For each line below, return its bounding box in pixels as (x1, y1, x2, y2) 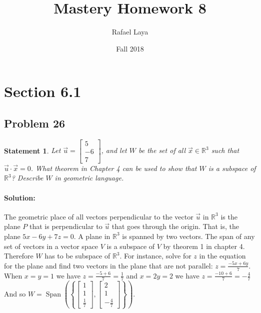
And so (4, 288, 26, 298)
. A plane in (73, 230, 110, 241)
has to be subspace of (44, 250, 110, 261)
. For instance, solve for (119, 250, 191, 261)
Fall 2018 (116, 43, 144, 53)
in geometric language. (54, 172, 124, 183)
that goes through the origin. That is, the (111, 221, 239, 231)
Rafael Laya (111, 26, 148, 37)
